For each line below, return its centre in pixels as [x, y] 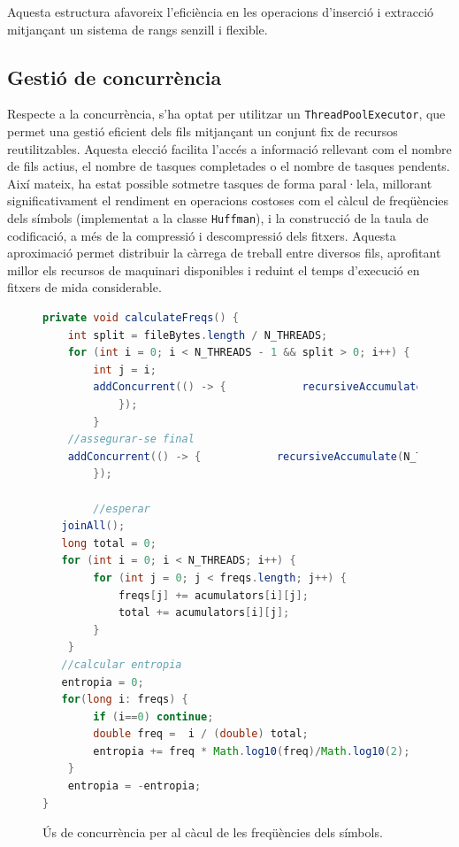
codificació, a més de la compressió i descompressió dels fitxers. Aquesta [202, 235]
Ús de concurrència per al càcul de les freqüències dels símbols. [213, 832]
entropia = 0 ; [103, 682]
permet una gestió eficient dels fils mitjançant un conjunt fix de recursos [203, 131]
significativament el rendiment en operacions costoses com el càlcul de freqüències [228, 200]
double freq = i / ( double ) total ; [201, 734]
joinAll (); [93, 526]
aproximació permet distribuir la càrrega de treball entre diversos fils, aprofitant [224, 253]
